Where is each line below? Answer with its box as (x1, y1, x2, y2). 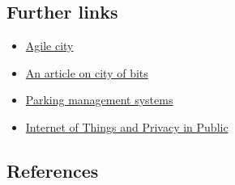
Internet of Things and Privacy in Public (25, 118, 229, 135)
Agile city (25, 37, 74, 54)
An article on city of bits (25, 64, 148, 81)
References (6, 158, 99, 183)
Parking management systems (25, 91, 173, 108)
